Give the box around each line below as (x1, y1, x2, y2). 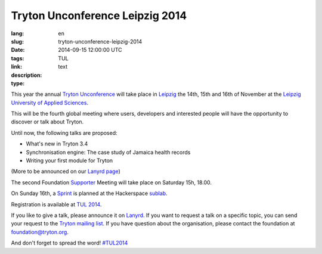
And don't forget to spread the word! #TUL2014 (11, 239, 128, 247)
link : (11, 63, 23, 70)
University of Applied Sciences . (11, 99, 89, 106)
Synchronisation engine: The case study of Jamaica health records (26, 148, 191, 156)
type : (11, 79, 25, 86)
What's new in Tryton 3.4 (26, 140, 88, 147)
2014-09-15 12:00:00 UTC (58, 47, 122, 54)
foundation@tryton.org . (11, 228, 69, 236)
